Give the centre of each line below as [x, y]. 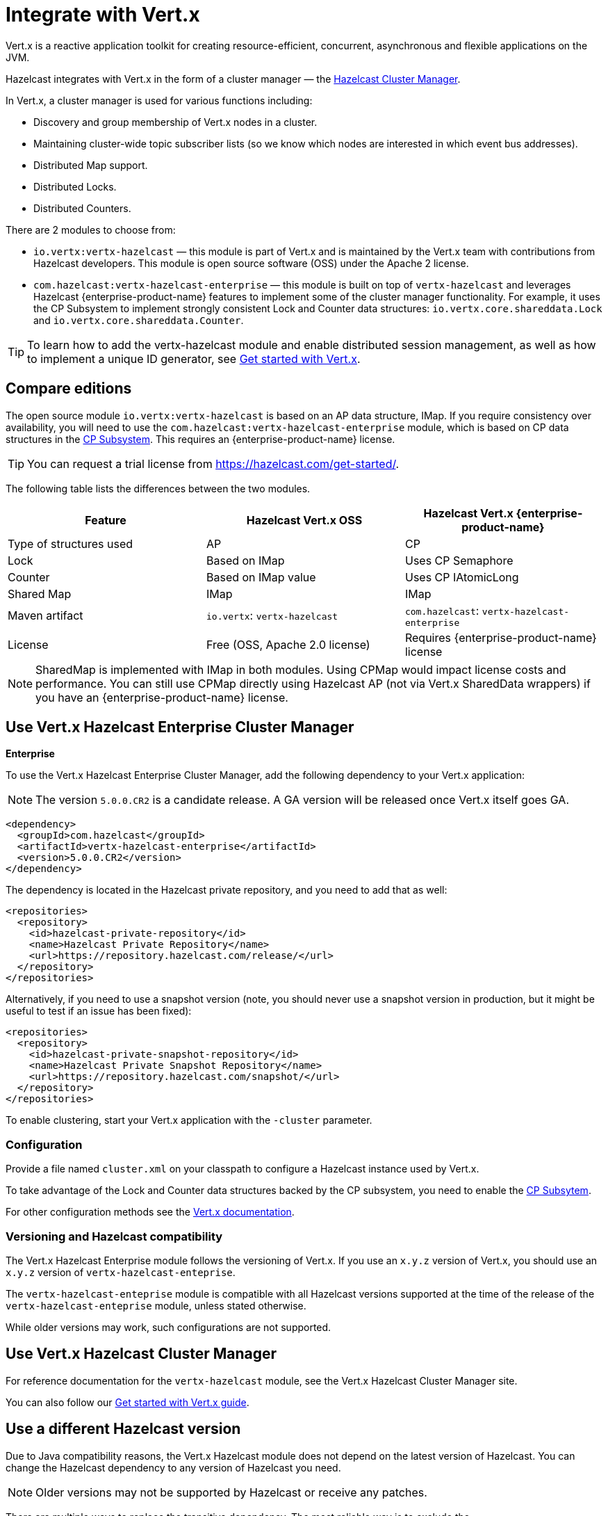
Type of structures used [71, 543]
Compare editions [69, 389]
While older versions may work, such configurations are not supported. [169, 1327]
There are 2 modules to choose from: [91, 229]
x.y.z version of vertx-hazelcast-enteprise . [121, 1272]
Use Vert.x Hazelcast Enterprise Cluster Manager [180, 727]
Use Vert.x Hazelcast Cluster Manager [141, 1354]
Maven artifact [46, 616]
